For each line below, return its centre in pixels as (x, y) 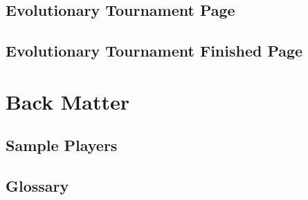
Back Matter (67, 101)
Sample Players (62, 145)
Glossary (37, 186)
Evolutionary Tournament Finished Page (154, 51)
